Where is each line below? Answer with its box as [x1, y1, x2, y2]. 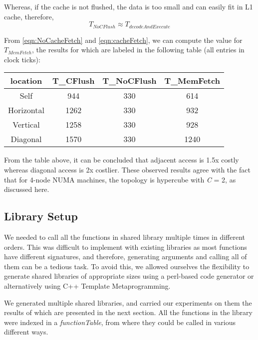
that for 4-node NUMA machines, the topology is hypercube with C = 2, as [4, 174, 236, 184]
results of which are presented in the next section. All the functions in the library [4, 307, 253, 318]
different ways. [4, 327, 48, 337]
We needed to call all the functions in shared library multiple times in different [4, 232, 246, 242]
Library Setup [4, 208, 78, 224]
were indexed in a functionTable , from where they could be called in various [4, 317, 236, 327]
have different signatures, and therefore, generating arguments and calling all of [4, 251, 247, 262]
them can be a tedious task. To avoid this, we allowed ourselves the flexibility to [4, 261, 250, 271]
